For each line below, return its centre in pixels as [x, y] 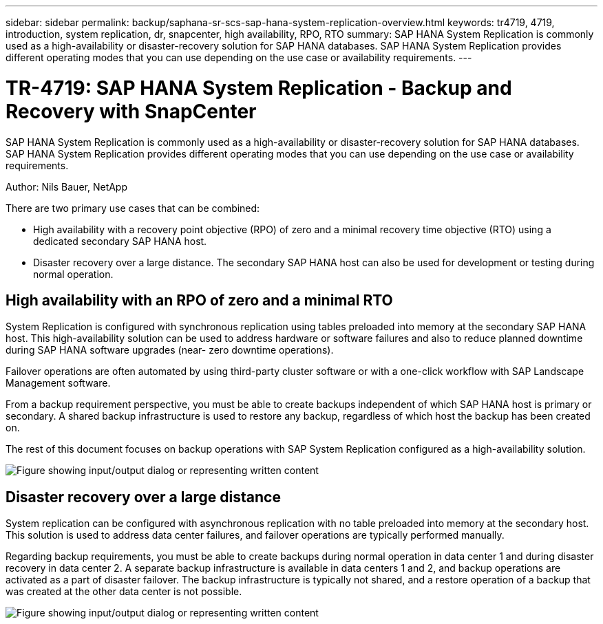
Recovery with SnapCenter [131, 111]
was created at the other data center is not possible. [124, 592]
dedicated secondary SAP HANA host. [120, 241]
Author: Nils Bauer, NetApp [67, 186]
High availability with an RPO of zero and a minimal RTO [199, 300]
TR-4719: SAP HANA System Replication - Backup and [259, 88]
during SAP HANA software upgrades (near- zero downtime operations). [170, 350]
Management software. [58, 383]
